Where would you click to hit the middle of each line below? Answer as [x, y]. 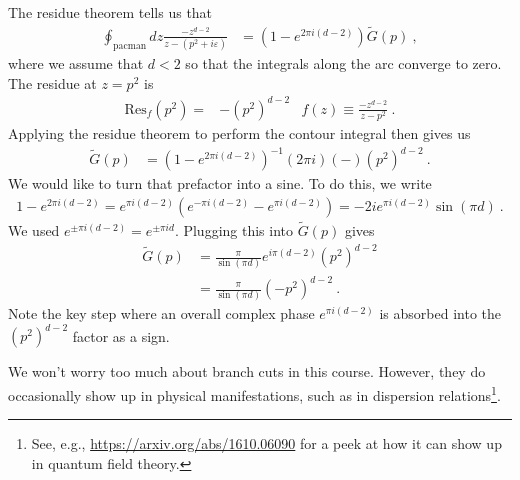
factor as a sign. [121, 335]
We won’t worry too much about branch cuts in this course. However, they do [247, 371]
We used [34, 229]
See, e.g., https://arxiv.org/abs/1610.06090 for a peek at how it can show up [266, 443]
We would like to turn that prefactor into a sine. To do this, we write [220, 183]
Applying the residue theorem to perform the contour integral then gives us [239, 133]
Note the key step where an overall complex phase [161, 313]
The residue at [52, 82]
